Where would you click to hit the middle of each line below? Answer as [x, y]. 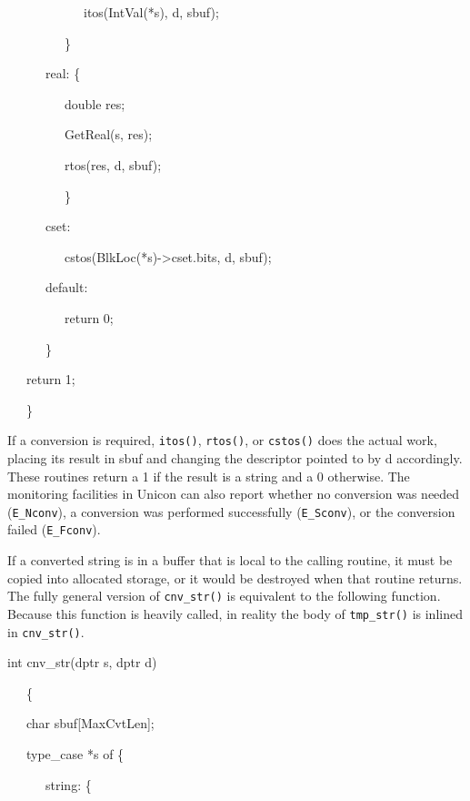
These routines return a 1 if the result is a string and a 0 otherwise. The [209, 476]
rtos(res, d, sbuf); [113, 164]
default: [66, 287]
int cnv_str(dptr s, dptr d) [82, 662]
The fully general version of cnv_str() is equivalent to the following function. [224, 596]
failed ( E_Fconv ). [54, 529]
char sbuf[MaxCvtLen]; [90, 723]
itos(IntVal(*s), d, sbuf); [151, 12]
